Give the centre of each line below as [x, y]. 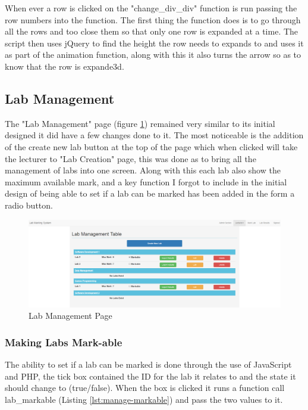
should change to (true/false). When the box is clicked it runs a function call [145, 388]
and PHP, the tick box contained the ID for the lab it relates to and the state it [150, 376]
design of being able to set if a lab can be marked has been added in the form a [150, 193]
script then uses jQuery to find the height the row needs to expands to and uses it [154, 43]
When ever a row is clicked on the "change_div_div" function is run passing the [151, 8]
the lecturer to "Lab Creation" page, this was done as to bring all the [131, 158]
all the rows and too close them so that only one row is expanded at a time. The [152, 31]
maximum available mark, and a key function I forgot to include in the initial [146, 181]
